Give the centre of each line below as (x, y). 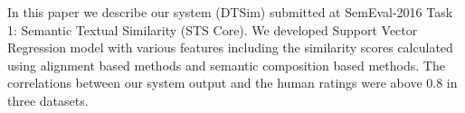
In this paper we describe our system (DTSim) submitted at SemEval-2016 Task (230, 12)
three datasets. (48, 100)
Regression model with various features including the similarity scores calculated (230, 47)
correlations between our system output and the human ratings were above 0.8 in (232, 83)
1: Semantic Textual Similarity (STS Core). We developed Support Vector (213, 29)
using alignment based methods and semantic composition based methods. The (226, 65)
